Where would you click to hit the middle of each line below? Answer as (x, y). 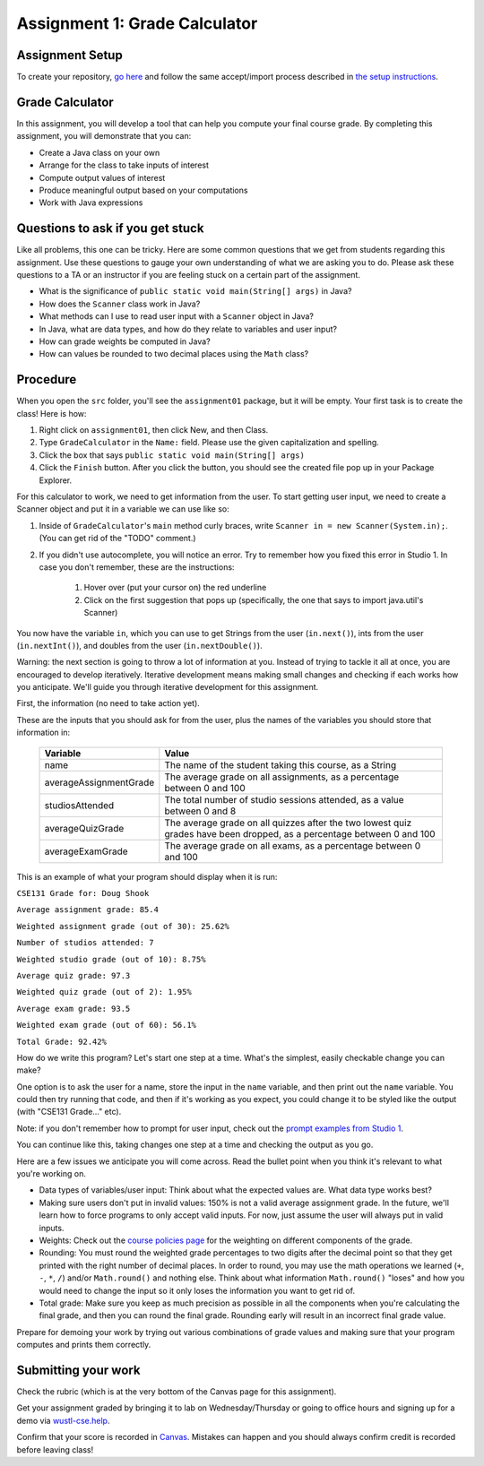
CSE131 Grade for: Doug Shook (83, 893)
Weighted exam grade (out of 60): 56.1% (107, 1025)
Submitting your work (78, 1370)
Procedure (47, 379)
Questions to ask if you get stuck (110, 229)
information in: (43, 733)
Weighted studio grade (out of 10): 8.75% (111, 959)
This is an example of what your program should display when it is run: (147, 876)
